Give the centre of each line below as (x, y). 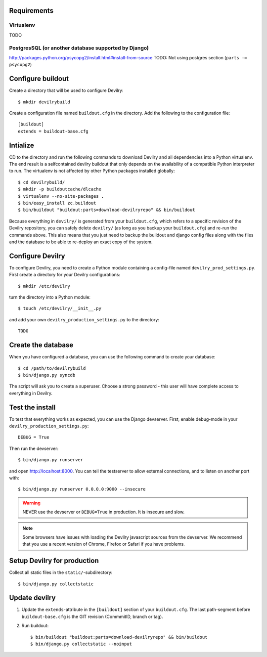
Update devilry (32, 598)
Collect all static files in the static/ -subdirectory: (61, 572)
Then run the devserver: (34, 448)
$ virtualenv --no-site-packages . (61, 196)
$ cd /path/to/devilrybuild (52, 368)
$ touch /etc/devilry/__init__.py (60, 308)
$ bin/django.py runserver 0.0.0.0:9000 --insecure (82, 489)
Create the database (41, 345)
